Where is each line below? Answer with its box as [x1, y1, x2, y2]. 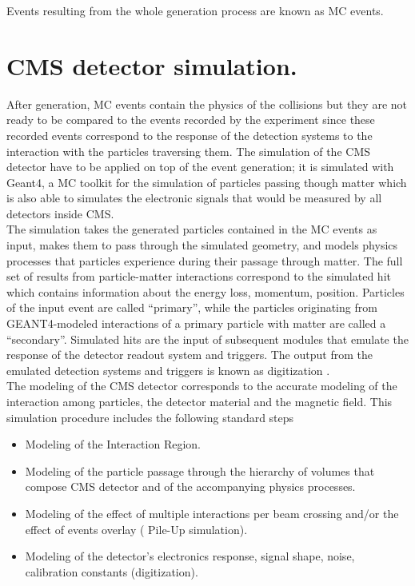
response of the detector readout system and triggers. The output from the [6, 346, 373, 363]
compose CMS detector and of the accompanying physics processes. [25, 478, 356, 495]
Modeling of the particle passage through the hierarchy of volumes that [25, 462, 375, 479]
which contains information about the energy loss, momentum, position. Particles [6, 283, 405, 300]
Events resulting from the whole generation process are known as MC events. [6, 2, 384, 18]
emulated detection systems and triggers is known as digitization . [6, 361, 330, 378]
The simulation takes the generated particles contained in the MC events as [6, 221, 377, 237]
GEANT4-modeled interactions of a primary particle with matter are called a [6, 315, 386, 332]
